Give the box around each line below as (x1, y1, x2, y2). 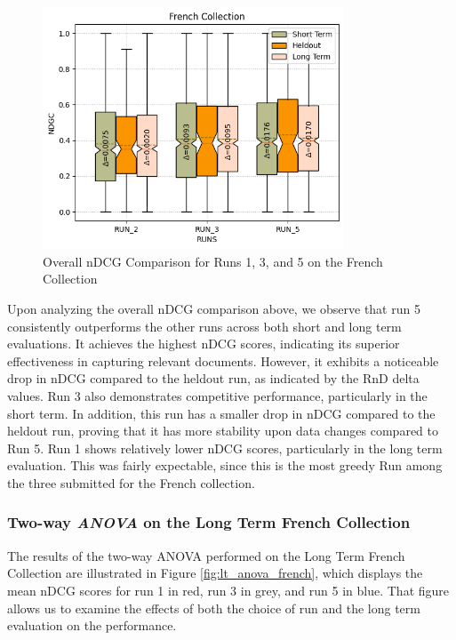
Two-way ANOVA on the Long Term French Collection (7, 511, 411, 533)
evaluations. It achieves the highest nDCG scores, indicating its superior (7, 334, 400, 353)
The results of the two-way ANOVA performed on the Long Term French (7, 546, 405, 564)
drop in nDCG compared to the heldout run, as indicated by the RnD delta (7, 369, 420, 388)
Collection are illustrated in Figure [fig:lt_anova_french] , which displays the (7, 564, 423, 582)
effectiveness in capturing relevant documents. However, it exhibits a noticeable (7, 351, 439, 370)
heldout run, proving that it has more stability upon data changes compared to (7, 421, 438, 440)
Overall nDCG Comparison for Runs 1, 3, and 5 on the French (43, 252, 383, 270)
